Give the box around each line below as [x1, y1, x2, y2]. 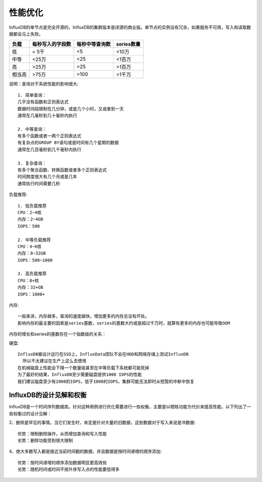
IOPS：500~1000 [17, 257, 53, 263]
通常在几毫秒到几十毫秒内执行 [17, 112, 77, 118]
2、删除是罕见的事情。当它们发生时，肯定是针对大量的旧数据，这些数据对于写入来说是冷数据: [9, 420, 196, 426]
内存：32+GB [17, 285, 44, 290]
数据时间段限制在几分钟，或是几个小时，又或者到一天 [17, 106, 124, 111]
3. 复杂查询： [17, 161, 47, 166]
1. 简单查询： [17, 92, 47, 98]
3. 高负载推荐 [17, 271, 47, 277]
